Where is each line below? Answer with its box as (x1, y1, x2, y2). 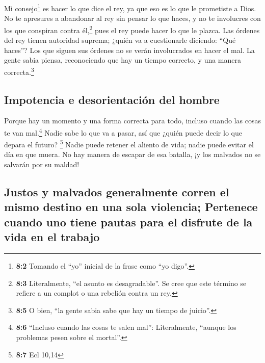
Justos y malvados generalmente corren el (4, 184, 229, 199)
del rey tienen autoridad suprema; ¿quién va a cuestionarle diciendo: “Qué (4, 35, 236, 45)
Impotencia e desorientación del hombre (4, 91, 220, 107)
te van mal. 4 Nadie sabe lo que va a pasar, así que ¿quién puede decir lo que (4, 125, 242, 138)
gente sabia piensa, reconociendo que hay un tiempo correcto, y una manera (4, 55, 242, 65)
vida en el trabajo (4, 229, 100, 245)
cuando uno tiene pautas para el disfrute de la (4, 214, 253, 229)
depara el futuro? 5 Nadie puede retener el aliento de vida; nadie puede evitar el (4, 138, 254, 149)
